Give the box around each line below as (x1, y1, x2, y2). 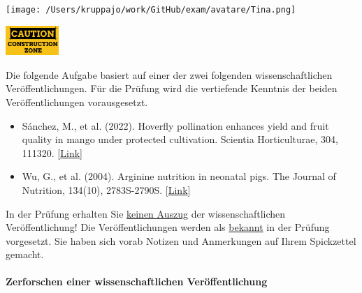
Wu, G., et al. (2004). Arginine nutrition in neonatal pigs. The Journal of (22, 169, 336, 183)
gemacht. (6, 247, 44, 262)
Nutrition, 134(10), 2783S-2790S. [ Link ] (22, 182, 191, 197)
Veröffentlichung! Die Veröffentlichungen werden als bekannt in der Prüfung (6, 220, 330, 234)
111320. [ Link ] (22, 145, 82, 160)
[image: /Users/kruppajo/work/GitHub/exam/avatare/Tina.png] (6, 5, 296, 15)
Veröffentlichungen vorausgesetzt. (6, 94, 148, 109)
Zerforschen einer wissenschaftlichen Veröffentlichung (6, 274, 268, 289)
